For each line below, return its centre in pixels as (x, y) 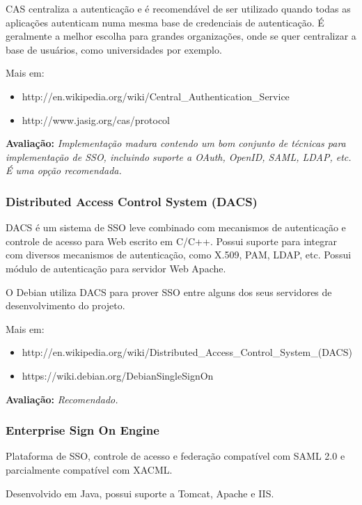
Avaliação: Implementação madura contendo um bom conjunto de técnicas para (176, 143)
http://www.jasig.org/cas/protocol (96, 119)
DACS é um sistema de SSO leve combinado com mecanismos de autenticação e (176, 227)
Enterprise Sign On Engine (82, 430)
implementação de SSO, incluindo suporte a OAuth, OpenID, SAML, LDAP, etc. (179, 156)
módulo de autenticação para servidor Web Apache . (116, 268)
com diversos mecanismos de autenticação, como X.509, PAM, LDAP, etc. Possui (179, 255)
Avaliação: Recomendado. (62, 399)
